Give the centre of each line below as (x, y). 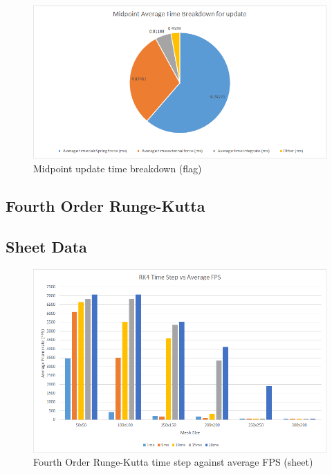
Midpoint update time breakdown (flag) (118, 168)
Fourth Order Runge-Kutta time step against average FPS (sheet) (173, 462)
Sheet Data (46, 246)
